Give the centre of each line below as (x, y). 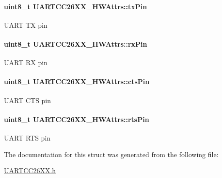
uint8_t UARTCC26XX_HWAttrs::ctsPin (77, 81)
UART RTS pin (27, 137)
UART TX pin (26, 25)
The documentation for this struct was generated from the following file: (111, 154)
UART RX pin (26, 62)
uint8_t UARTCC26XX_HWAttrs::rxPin (76, 44)
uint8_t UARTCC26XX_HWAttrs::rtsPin (77, 119)
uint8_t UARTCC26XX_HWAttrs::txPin (76, 6)
